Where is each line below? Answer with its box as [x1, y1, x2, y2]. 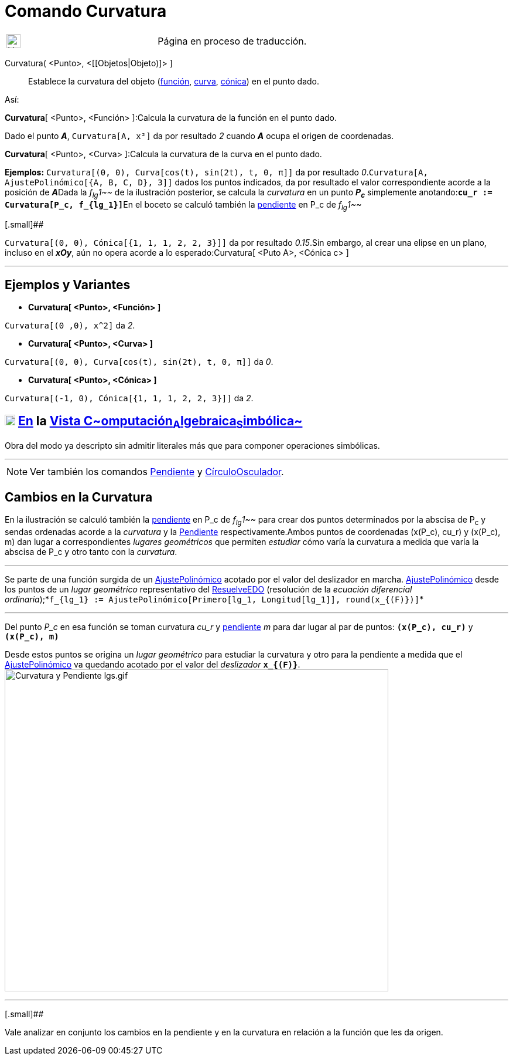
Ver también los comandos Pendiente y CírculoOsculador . [30, 466, 284, 478]
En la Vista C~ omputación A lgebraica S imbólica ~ [18, 413, 303, 431]
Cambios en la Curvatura [5, 489, 153, 504]
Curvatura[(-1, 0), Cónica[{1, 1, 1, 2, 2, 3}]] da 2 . [5, 393, 254, 404]
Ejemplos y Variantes [5, 277, 131, 292]
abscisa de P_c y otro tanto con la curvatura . [5, 546, 177, 557]
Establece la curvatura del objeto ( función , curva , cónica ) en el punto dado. [28, 76, 320, 86]
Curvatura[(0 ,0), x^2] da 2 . [5, 320, 135, 331]
